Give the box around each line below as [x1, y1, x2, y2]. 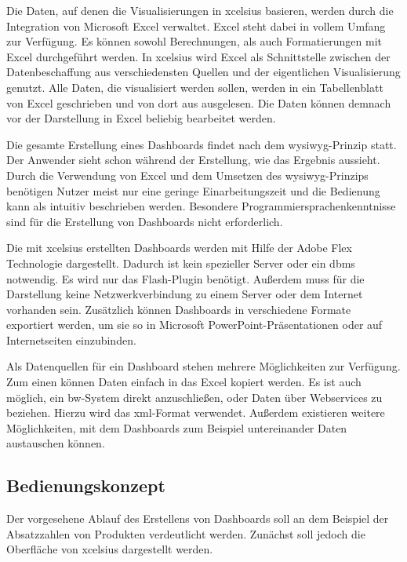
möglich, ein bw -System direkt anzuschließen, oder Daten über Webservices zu [6, 389, 383, 405]
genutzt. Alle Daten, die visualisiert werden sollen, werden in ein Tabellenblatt [6, 78, 383, 95]
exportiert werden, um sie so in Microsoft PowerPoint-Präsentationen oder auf [6, 316, 383, 333]
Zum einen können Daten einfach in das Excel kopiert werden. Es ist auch [6, 374, 362, 390]
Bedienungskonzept [6, 473, 165, 498]
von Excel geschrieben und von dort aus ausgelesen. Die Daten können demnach [6, 94, 391, 111]
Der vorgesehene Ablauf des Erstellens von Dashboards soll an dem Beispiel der [6, 510, 389, 527]
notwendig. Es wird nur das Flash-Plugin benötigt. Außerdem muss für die [6, 270, 365, 286]
